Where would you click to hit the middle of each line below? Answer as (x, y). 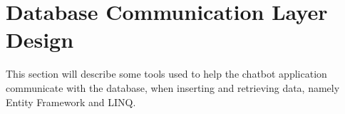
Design (40, 40)
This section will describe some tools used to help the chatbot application (166, 74)
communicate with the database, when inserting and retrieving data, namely (173, 87)
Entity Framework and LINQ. (71, 102)
